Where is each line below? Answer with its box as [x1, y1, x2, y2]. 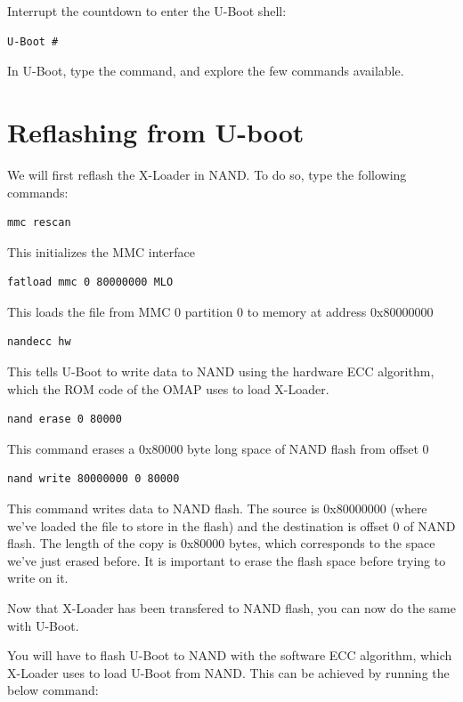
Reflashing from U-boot [7, 113, 305, 149]
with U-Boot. [7, 616, 79, 634]
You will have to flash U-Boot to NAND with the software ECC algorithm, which [7, 646, 452, 665]
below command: [7, 681, 99, 699]
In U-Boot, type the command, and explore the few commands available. [7, 61, 404, 80]
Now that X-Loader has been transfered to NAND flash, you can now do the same [7, 599, 456, 617]
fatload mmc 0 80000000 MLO [7, 276, 174, 289]
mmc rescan [7, 216, 71, 230]
